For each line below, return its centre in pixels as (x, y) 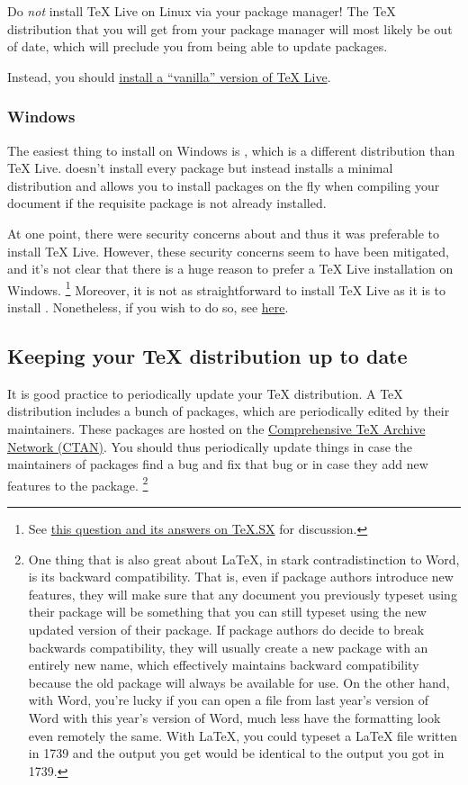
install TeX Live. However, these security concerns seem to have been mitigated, (228, 251)
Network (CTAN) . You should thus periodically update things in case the (210, 446)
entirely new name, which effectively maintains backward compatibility (224, 665)
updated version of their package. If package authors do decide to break (226, 629)
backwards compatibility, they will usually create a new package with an (228, 647)
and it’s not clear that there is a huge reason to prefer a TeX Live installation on (230, 269)
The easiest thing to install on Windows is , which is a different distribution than (231, 150)
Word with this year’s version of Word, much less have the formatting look (234, 717)
